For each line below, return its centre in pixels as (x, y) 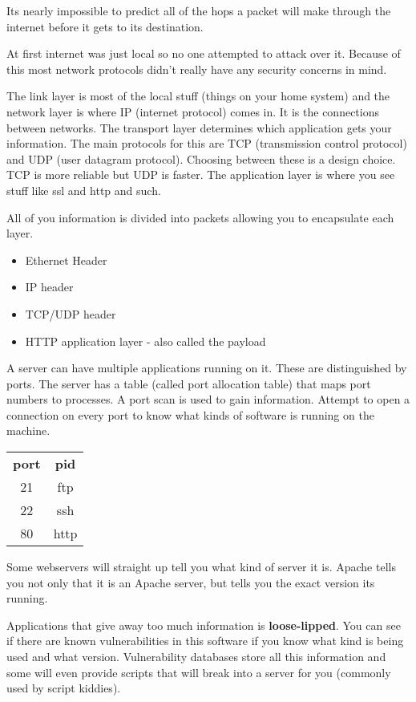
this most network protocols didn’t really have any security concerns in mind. (197, 69)
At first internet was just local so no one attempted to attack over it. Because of (204, 53)
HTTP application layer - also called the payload (145, 341)
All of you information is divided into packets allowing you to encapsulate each (200, 217)
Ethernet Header (66, 260)
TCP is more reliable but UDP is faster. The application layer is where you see (201, 174)
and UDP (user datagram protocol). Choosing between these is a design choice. (201, 158)
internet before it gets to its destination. (105, 26)
